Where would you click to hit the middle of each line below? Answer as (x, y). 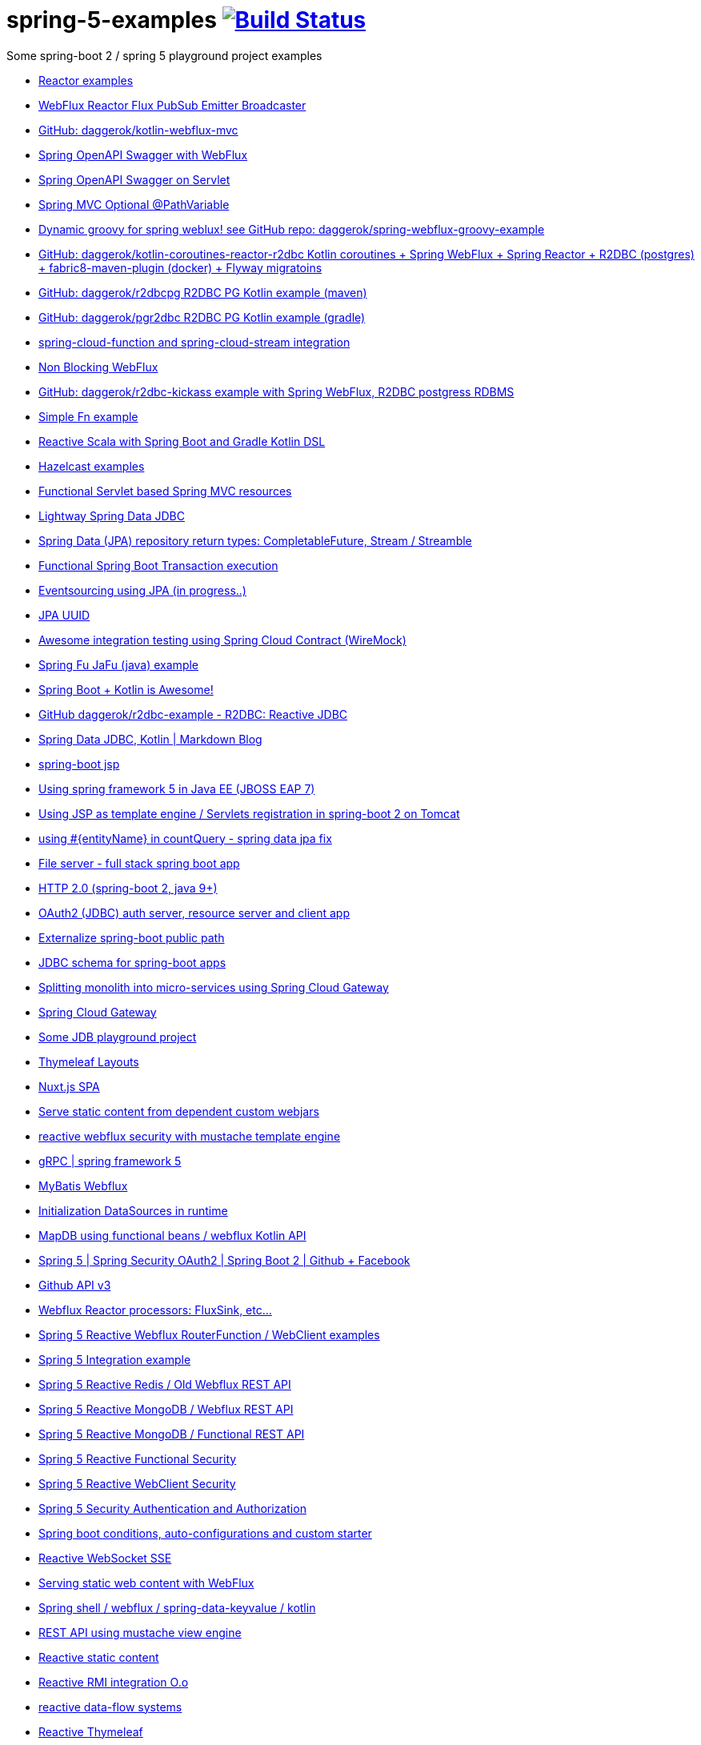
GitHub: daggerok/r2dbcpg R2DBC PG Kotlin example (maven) (203, 292)
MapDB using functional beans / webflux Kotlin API (172, 1235)
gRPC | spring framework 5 (110, 1161)
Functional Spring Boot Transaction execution (158, 565)
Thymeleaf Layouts (89, 1061)
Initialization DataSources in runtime (133, 1210)
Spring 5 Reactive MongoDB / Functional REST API (172, 1434)
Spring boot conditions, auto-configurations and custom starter (205, 1533)
